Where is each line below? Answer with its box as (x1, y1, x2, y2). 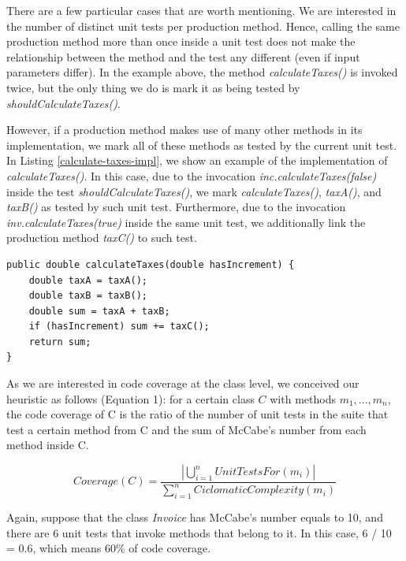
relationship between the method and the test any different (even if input (6, 48, 360, 65)
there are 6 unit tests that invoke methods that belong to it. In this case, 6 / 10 (6, 524, 392, 541)
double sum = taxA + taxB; (28, 305, 170, 317)
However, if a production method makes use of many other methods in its (6, 121, 363, 138)
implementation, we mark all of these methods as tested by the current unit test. (6, 136, 397, 153)
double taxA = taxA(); (28, 274, 147, 286)
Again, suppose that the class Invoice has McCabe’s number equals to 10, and (6, 509, 383, 526)
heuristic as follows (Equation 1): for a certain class (6, 390, 255, 407)
